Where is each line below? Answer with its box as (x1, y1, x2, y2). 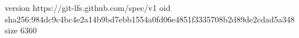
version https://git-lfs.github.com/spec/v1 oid (5, 2, 171, 13)
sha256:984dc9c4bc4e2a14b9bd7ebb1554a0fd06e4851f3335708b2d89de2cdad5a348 (5, 13, 295, 25)
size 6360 (5, 24, 37, 36)
